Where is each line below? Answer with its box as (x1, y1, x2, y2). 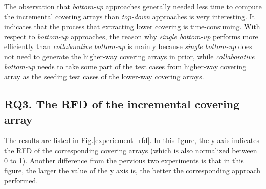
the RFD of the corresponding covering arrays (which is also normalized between (4, 145, 257, 155)
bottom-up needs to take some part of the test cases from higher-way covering (4, 61, 247, 72)
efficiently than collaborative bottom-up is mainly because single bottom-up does (4, 41, 252, 52)
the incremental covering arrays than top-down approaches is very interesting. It (4, 11, 255, 21)
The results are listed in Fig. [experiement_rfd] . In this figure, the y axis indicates (4, 135, 260, 146)
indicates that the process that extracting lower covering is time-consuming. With (4, 21, 260, 32)
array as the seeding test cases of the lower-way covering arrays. (4, 71, 204, 82)
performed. (4, 175, 38, 185)
